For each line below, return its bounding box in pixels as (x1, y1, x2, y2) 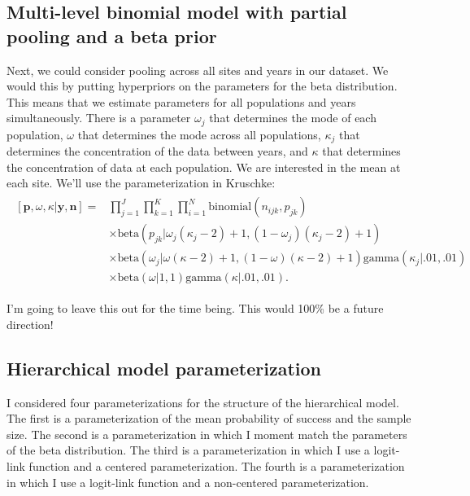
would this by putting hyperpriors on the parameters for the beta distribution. (7, 77, 398, 94)
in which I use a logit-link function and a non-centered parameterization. (7, 473, 369, 490)
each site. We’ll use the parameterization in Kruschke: (7, 174, 276, 191)
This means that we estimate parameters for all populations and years (7, 93, 356, 110)
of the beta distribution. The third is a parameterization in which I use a (7, 441, 370, 459)
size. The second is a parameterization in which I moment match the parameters (7, 425, 407, 442)
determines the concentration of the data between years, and (7, 143, 308, 160)
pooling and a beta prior (7, 23, 217, 48)
